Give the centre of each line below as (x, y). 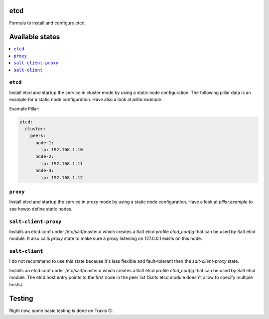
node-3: (45, 171)
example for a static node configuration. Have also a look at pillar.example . (86, 100)
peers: (38, 136)
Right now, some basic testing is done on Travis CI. (62, 311)
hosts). (16, 284)
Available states (35, 37)
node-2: (45, 157)
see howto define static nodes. (41, 209)
